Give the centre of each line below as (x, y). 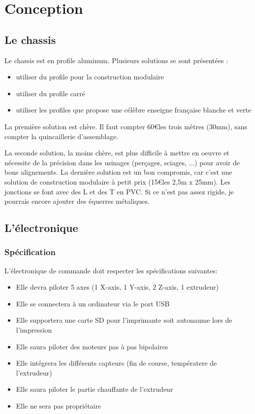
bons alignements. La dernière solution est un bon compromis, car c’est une (118, 172)
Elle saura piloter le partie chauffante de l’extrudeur (95, 389)
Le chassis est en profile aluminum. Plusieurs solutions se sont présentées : (116, 60)
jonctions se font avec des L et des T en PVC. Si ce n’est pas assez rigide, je (119, 191)
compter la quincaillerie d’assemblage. (62, 136)
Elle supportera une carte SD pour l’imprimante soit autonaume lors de (124, 320)
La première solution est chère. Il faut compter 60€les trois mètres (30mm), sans (126, 126)
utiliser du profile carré (51, 93)
